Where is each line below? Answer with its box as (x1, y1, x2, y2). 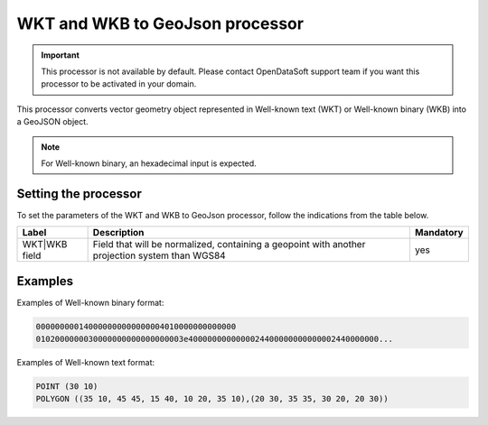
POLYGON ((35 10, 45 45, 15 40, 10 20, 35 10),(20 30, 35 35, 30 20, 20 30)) (35, 393, 389, 404)
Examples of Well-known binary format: (16, 297, 164, 308)
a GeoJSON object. (16, 116, 89, 127)
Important (41, 50, 80, 60)
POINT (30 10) (35, 382, 99, 392)
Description (92, 226, 145, 239)
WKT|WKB (22, 238, 68, 251)
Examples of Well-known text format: (16, 357, 155, 368)
